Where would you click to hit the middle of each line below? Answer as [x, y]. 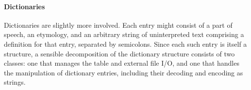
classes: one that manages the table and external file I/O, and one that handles [122, 63]
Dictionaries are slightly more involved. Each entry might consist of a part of [118, 25]
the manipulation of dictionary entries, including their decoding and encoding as [124, 72]
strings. [15, 82]
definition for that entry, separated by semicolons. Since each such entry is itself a [125, 44]
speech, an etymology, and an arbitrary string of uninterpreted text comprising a [124, 34]
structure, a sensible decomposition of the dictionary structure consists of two [119, 53]
